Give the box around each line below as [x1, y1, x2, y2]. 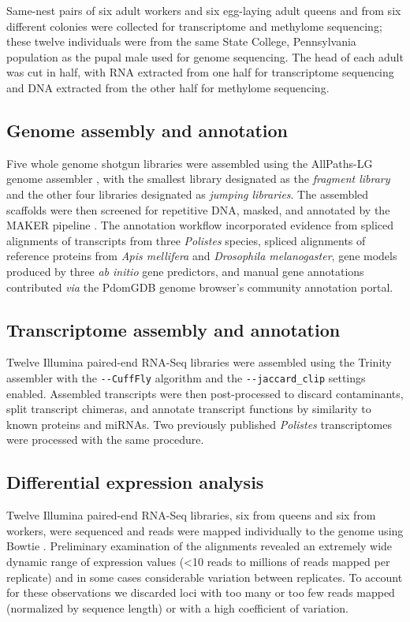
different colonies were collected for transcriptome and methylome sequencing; [6, 17, 382, 34]
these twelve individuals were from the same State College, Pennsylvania [6, 33, 356, 50]
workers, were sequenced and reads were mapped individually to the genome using [6, 522, 404, 538]
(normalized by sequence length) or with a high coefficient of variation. [6, 599, 348, 616]
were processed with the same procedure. [6, 431, 204, 448]
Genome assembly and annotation [6, 117, 288, 142]
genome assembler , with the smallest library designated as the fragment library [6, 170, 390, 187]
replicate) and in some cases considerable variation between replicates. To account [6, 568, 403, 585]
